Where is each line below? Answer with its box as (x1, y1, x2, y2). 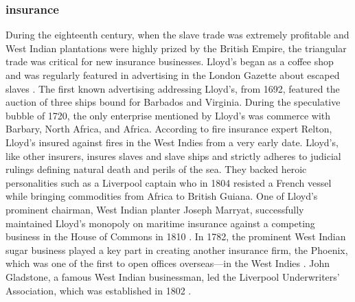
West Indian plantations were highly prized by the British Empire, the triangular (5, 40, 347, 55)
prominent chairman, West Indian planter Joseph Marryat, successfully (5, 202, 304, 216)
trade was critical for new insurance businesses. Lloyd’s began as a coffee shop (5, 54, 334, 69)
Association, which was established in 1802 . (5, 283, 192, 297)
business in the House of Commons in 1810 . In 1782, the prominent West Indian (5, 229, 346, 244)
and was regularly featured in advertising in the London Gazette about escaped (5, 68, 340, 82)
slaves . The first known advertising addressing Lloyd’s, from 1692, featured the (5, 81, 340, 95)
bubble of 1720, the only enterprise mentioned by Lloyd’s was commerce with (5, 108, 331, 122)
